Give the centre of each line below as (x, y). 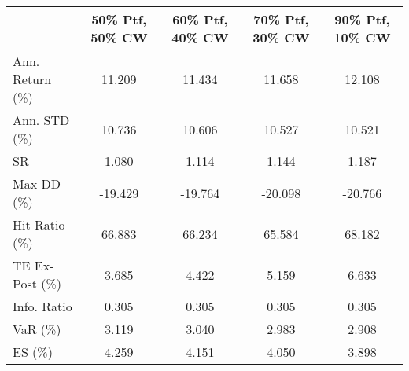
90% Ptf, (362, 19)
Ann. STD (41, 120)
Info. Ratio (42, 306)
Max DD (37, 184)
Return (32, 79)
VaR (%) (37, 329)
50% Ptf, (119, 19)
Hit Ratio (39, 224)
